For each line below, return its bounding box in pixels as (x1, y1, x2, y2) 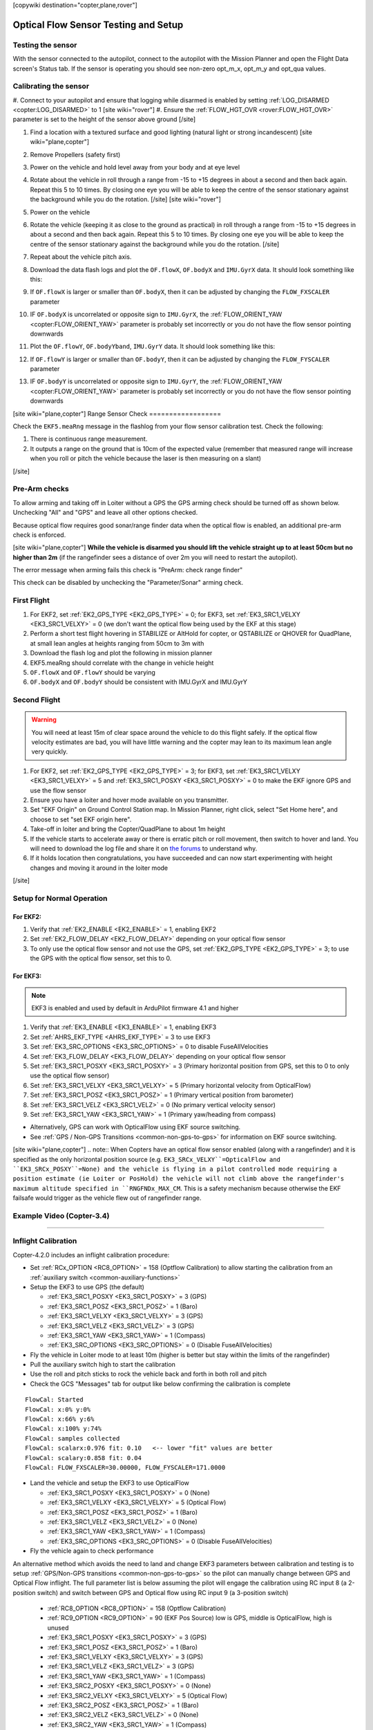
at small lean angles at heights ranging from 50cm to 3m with (30, 639, 204, 647)
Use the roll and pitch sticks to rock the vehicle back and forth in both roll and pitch (30, 1370, 267, 1378)
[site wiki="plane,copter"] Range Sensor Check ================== (12, 409, 222, 418)
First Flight (12, 596, 50, 605)
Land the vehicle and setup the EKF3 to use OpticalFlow (30, 1479, 190, 1487)
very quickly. (31, 747, 68, 756)
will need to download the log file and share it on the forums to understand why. (30, 844, 258, 853)
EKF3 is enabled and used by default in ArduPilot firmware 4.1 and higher (31, 1004, 239, 1012)
